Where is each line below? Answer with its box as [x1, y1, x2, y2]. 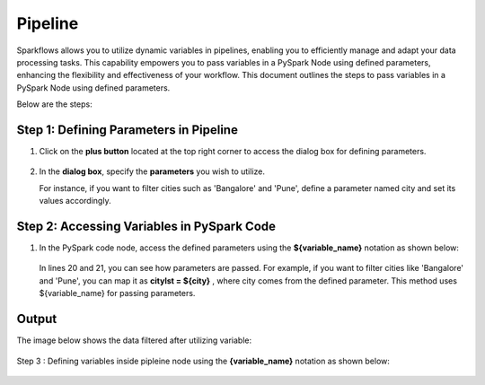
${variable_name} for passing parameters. [39, 288, 196, 299]
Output [16, 311, 57, 327]
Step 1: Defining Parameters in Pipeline [16, 122, 238, 137]
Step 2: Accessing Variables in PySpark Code [16, 219, 277, 233]
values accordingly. [39, 196, 111, 206]
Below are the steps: [16, 99, 93, 109]
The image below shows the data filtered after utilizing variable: [16, 335, 251, 346]
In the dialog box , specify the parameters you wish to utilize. [39, 166, 265, 177]
